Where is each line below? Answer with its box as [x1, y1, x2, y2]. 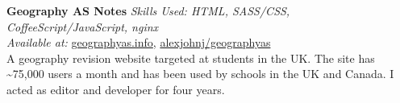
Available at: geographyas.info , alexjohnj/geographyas [6, 34, 271, 51]
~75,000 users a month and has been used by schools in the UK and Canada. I [6, 65, 394, 82]
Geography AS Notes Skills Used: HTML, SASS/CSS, [6, 2, 290, 19]
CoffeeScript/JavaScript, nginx [6, 18, 159, 35]
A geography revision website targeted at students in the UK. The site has [6, 49, 375, 66]
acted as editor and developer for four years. [6, 80, 225, 97]
